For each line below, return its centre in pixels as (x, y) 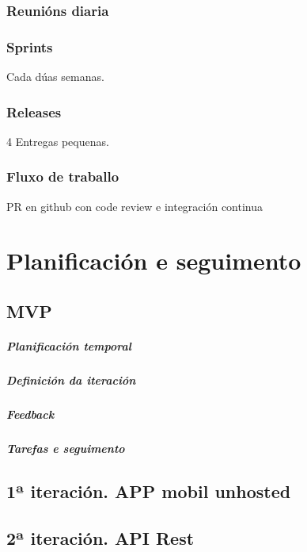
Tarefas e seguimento (66, 448)
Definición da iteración (71, 380)
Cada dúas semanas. (55, 77)
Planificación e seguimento (154, 261)
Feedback (30, 414)
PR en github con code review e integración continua (135, 206)
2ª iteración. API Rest (100, 537)
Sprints (30, 46)
